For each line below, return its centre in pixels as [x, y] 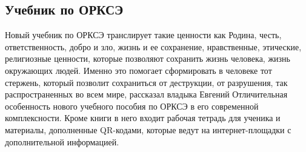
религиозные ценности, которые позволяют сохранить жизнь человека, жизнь [148, 58]
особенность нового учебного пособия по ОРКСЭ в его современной [132, 106]
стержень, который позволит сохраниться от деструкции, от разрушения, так [146, 82]
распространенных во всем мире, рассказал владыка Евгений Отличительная [146, 94]
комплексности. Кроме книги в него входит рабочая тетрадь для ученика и [143, 118]
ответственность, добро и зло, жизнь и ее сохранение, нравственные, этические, [153, 46]
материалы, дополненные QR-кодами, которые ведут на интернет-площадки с [148, 129]
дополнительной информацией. [62, 141]
